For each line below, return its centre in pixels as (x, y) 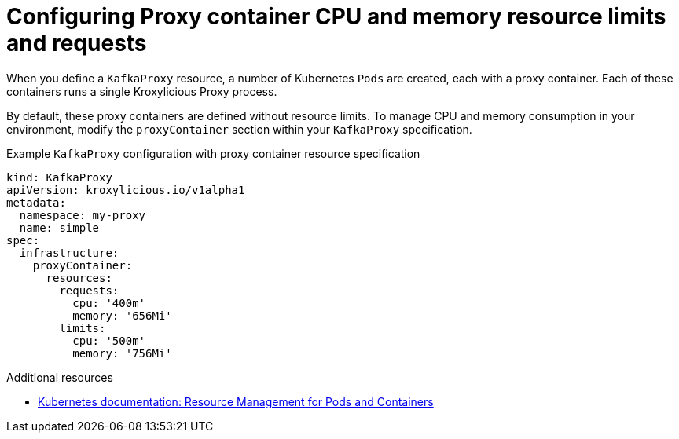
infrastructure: (69, 252)
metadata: (36, 202)
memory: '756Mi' (122, 353)
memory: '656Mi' (122, 315)
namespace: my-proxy (83, 215)
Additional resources (60, 377)
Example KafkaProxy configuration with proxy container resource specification (213, 153)
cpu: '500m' (109, 340)
